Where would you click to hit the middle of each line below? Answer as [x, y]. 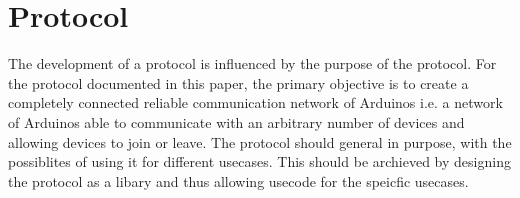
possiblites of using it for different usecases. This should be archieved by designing [259, 161]
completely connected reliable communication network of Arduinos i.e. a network [255, 102]
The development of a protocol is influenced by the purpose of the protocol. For [252, 63]
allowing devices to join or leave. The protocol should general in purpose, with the [260, 141]
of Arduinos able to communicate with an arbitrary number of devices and [236, 121]
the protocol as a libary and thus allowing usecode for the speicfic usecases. [238, 180]
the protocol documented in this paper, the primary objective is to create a [238, 82]
